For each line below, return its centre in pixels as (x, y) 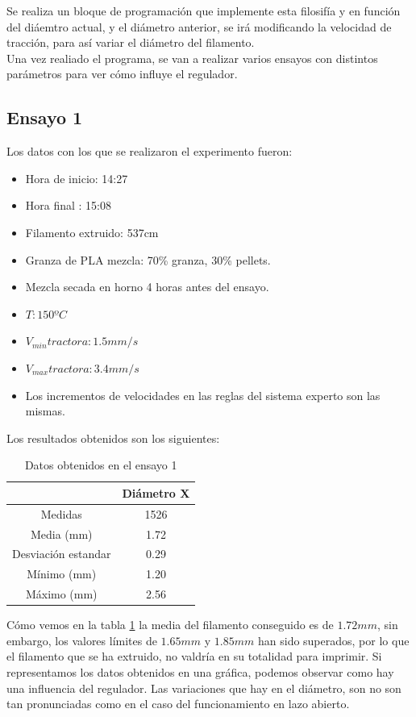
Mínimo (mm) (62, 574)
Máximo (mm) (61, 594)
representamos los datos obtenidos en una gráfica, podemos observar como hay (200, 671)
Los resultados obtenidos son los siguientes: (113, 438)
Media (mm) (61, 534)
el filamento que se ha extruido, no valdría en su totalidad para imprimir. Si (194, 656)
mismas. (45, 411)
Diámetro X (156, 492)
